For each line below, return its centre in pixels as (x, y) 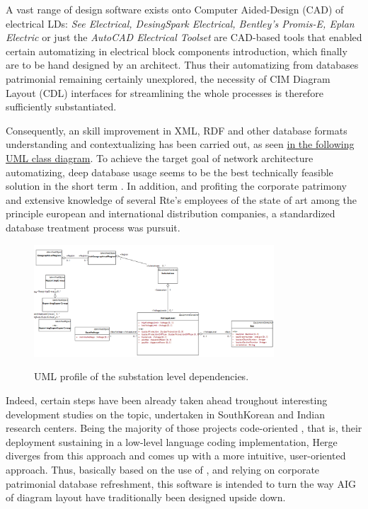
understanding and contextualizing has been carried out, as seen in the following (180, 144)
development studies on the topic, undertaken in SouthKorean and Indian (166, 414)
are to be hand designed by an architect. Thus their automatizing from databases (182, 65)
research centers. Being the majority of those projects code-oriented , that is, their (184, 428)
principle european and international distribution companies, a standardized (171, 213)
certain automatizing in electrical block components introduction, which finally (177, 51)
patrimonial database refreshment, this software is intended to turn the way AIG (181, 483)
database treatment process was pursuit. (93, 227)
